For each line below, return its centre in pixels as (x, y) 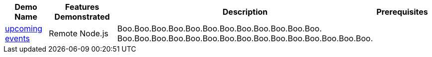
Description (245, 12)
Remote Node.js (79, 33)
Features (82, 7)
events (17, 38)
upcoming (24, 28)
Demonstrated (82, 17)
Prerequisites (402, 12)
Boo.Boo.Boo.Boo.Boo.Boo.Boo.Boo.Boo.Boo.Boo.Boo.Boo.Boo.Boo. (245, 38)
